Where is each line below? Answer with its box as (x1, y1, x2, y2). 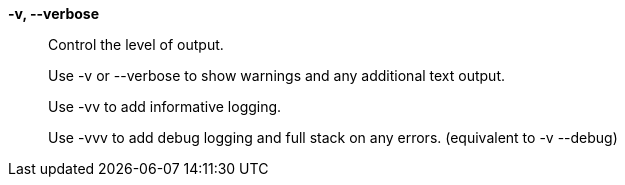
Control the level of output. (48, 36, 224, 53)
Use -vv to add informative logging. (48, 98, 282, 115)
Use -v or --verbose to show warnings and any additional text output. (48, 67, 506, 84)
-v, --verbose (8, 5, 100, 22)
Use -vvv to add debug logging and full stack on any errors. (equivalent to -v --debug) (48, 129, 618, 146)
